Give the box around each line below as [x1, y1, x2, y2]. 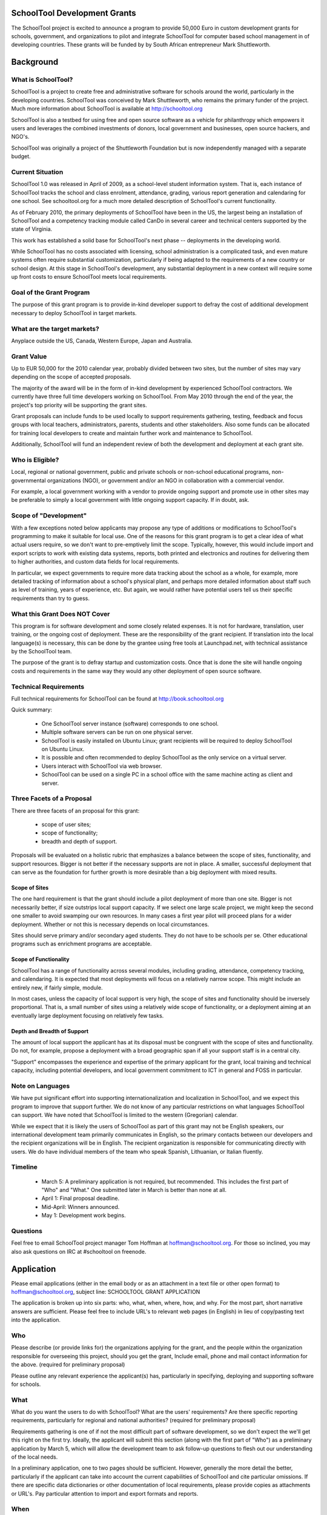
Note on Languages [11, 1082, 70, 1090]
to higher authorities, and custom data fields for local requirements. [11, 558, 180, 565]
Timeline [11, 1163, 38, 1171]
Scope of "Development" [11, 511, 87, 520]
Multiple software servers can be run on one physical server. [41, 728, 193, 736]
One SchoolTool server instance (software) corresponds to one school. [41, 720, 219, 727]
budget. [11, 153, 31, 160]
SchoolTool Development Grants [11, 8, 136, 18]
